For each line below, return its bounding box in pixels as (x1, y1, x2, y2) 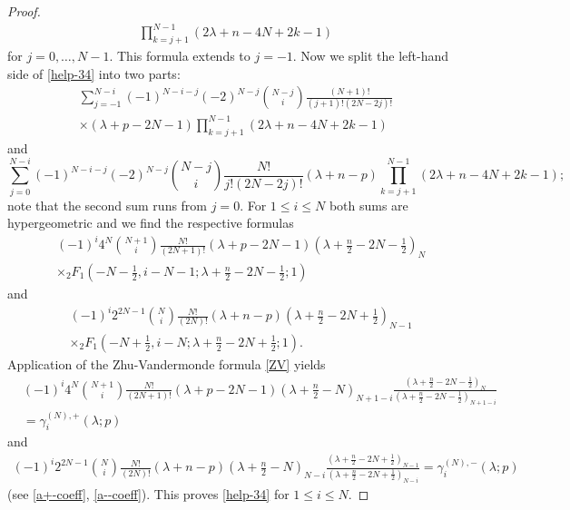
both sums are (329, 195, 408, 214)
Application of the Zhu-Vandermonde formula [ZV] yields (7, 355, 326, 373)
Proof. (7, 2, 41, 20)
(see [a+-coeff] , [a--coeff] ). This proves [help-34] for (7, 484, 290, 503)
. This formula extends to (109, 45, 251, 64)
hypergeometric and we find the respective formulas (7, 213, 294, 232)
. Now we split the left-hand (292, 45, 448, 64)
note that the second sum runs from (7, 195, 208, 214)
